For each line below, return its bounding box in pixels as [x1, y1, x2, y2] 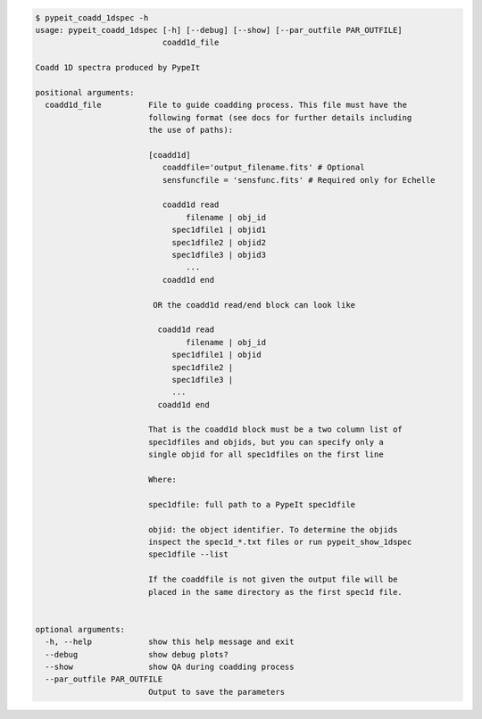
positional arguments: [35, 87, 135, 97]
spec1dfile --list [147, 550, 229, 559]
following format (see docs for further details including [147, 112, 412, 122]
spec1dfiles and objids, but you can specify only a [147, 437, 384, 447]
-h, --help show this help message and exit [45, 637, 295, 647]
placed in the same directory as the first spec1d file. [147, 587, 403, 597]
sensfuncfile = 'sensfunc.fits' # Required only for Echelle [162, 175, 436, 185]
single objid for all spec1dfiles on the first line [147, 450, 384, 459]
